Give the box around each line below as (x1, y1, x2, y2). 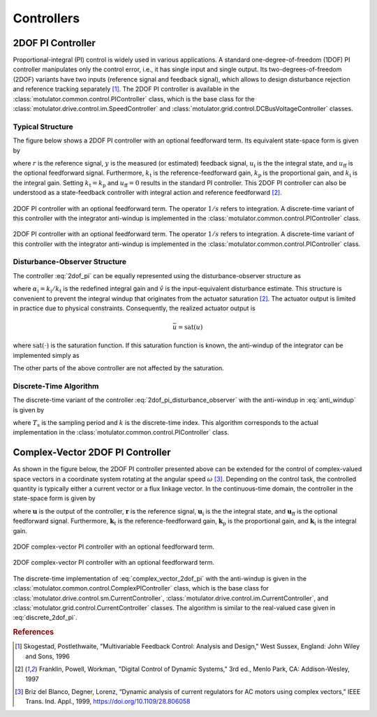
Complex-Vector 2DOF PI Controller (13, 447, 171, 458)
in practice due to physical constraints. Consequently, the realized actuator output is (13, 304, 256, 312)
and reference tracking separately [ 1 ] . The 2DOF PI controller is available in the (13, 85, 240, 94)
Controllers (13, 10, 80, 26)
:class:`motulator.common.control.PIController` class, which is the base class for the (13, 94, 255, 103)
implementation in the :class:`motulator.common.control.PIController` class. (13, 428, 230, 437)
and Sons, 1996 (25, 652, 70, 660)
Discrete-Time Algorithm (13, 381, 99, 391)
